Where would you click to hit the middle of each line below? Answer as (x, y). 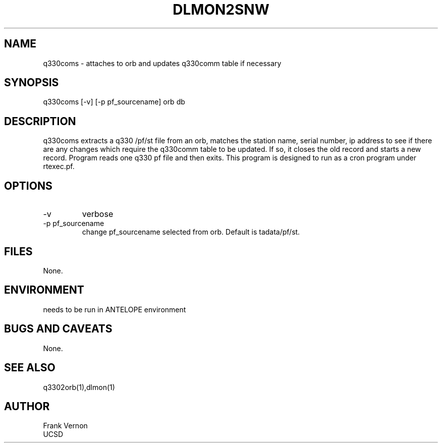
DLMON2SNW (221, 10)
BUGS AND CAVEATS (58, 329)
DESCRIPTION (40, 121)
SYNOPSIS (32, 83)
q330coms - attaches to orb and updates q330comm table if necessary (162, 63)
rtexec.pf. (59, 166)
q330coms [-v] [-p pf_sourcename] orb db (114, 102)
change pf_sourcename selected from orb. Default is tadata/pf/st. (191, 232)
